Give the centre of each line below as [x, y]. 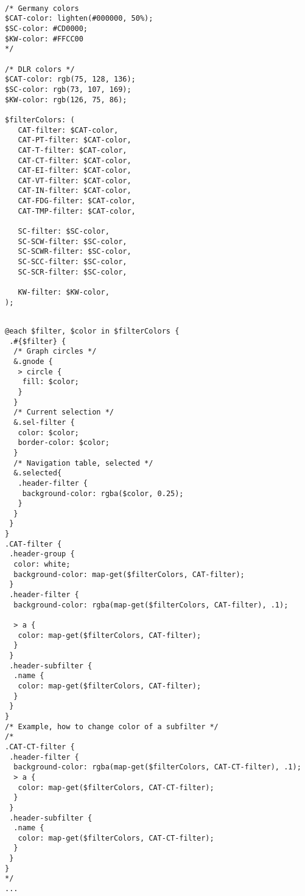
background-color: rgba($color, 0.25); [103, 493]
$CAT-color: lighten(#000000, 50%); [79, 19]
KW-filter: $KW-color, [64, 292]
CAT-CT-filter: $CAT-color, [75, 160]
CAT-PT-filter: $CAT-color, [75, 140]
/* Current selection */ [64, 412]
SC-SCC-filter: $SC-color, [72, 262]
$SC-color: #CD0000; [47, 28]
